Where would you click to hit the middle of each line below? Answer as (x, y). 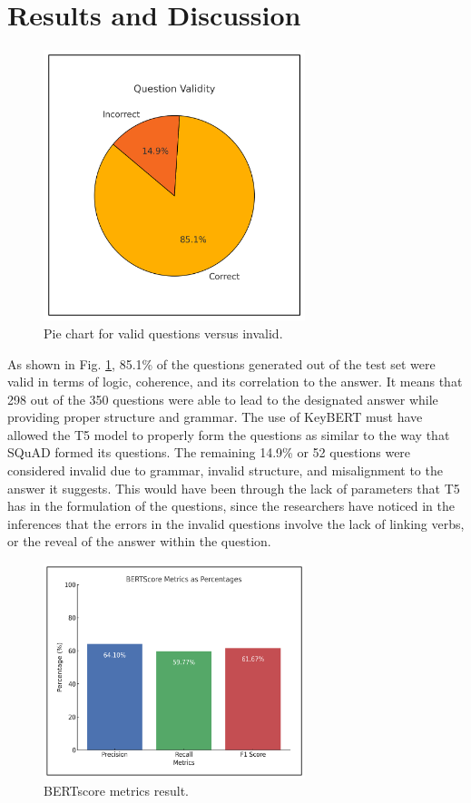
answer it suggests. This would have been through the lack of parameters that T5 (234, 488)
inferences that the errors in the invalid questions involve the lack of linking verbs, (236, 523)
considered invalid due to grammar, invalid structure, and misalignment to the (225, 470)
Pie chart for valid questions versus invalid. (163, 333)
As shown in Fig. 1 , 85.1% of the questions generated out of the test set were (221, 363)
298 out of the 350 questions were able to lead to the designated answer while (223, 399)
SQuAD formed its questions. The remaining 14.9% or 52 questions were (209, 452)
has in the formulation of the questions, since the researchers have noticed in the (231, 506)
